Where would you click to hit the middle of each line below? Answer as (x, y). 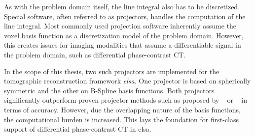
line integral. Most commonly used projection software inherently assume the (120, 26)
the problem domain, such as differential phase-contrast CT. (95, 54)
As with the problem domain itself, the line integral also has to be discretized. (122, 6)
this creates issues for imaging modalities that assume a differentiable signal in (123, 45)
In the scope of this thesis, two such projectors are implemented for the (112, 71)
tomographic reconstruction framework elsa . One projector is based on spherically (127, 81)
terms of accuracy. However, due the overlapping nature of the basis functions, (123, 109)
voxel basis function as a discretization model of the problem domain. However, (124, 35)
